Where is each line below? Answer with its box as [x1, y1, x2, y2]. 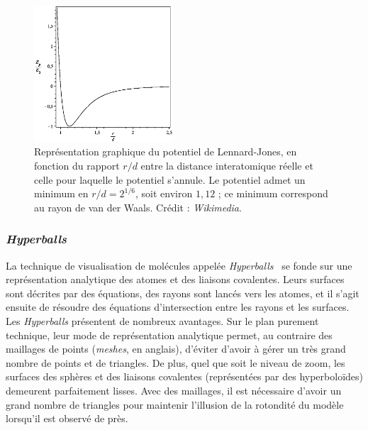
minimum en [34, 186, 89, 201]
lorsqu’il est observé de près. [6, 411, 128, 426]
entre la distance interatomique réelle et [140, 158, 313, 173]
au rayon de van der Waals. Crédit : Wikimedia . [34, 199, 242, 214]
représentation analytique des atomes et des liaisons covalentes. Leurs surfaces [6, 272, 345, 287]
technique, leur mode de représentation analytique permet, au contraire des [6, 327, 333, 342]
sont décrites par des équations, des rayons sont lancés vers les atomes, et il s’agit [6, 285, 359, 300]
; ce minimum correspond [218, 186, 328, 201]
